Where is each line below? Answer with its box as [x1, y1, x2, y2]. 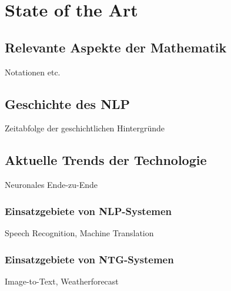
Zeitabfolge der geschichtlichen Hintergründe [5, 122, 165, 134]
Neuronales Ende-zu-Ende [5, 178, 98, 191]
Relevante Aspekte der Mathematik [5, 38, 227, 56]
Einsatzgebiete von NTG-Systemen [5, 252, 174, 266]
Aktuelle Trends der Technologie [5, 151, 207, 169]
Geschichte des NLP [5, 94, 130, 113]
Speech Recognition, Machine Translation [5, 226, 154, 239]
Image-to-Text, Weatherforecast [5, 275, 119, 287]
